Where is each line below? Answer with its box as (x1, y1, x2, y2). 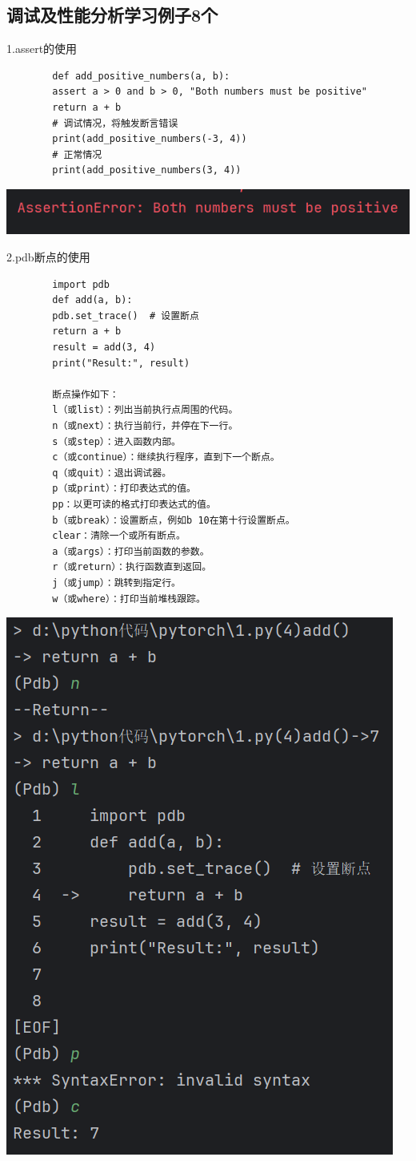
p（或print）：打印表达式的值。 (52, 483, 196, 495)
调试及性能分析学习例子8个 (6, 2, 218, 27)
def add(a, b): (52, 294, 133, 306)
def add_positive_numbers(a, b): (52, 70, 230, 82)
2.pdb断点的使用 (6, 249, 90, 265)
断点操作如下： (52, 388, 119, 400)
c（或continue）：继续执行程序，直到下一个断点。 (52, 451, 280, 463)
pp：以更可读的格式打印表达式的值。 (52, 498, 216, 510)
